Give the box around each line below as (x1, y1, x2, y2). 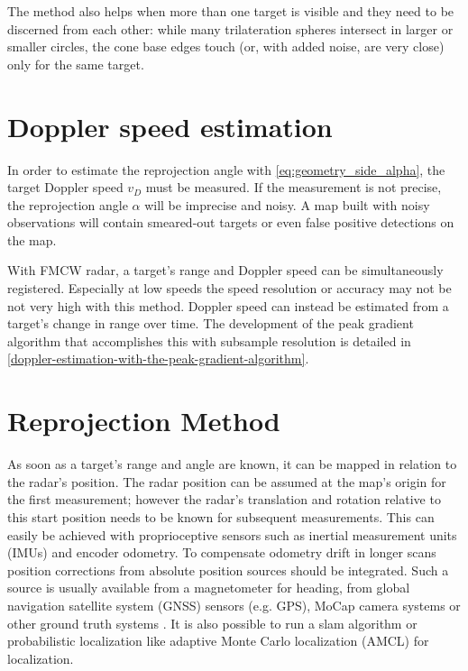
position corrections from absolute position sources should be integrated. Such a (7, 560, 449, 579)
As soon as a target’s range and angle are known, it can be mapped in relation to (7, 455, 457, 473)
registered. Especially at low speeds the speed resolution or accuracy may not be (7, 279, 452, 298)
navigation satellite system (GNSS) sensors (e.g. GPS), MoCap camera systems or (7, 595, 461, 614)
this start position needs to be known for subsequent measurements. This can (7, 507, 435, 526)
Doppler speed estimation (7, 107, 333, 144)
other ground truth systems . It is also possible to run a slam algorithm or (7, 613, 418, 632)
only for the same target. (7, 54, 144, 73)
